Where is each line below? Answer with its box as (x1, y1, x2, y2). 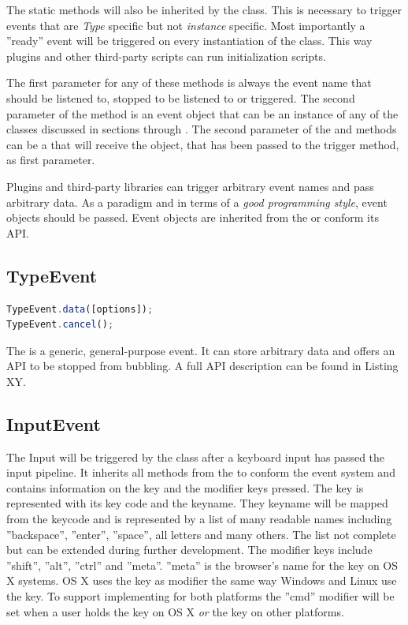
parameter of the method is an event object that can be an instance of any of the (6, 105, 399, 122)
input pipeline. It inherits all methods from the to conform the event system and (6, 464, 395, 481)
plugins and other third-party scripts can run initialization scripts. (6, 47, 326, 64)
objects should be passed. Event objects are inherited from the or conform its (6, 209, 379, 226)
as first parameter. (6, 152, 95, 168)
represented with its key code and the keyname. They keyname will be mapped (6, 495, 388, 511)
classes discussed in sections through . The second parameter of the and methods (6, 121, 397, 137)
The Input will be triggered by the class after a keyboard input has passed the (6, 448, 385, 465)
